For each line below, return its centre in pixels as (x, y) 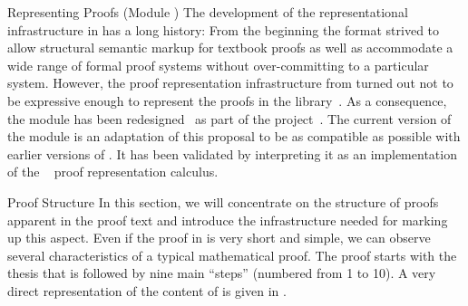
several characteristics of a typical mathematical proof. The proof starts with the (232, 255)
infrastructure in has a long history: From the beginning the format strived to (224, 29)
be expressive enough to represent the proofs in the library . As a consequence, (227, 100)
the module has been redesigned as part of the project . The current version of (229, 118)
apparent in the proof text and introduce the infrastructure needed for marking (228, 220)
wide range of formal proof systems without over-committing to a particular (218, 65)
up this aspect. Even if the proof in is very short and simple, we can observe (219, 238)
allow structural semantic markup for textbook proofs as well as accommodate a (230, 48)
